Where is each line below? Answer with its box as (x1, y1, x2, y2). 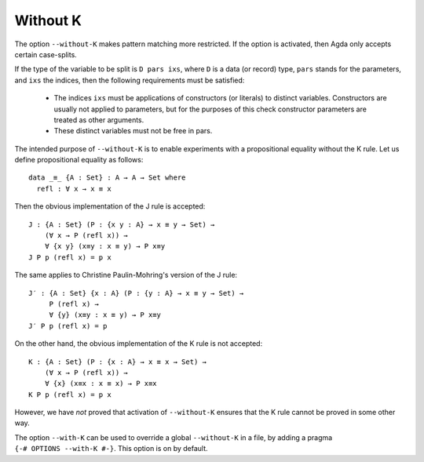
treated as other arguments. (53, 115, 144, 125)
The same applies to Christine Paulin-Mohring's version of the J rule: (14, 271, 238, 280)
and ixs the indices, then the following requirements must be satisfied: (14, 75, 245, 85)
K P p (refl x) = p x (28, 390, 111, 399)
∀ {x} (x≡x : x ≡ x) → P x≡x (44, 379, 157, 388)
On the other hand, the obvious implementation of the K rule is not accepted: (14, 339, 263, 348)
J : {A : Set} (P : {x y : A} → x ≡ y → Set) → (28, 220, 215, 229)
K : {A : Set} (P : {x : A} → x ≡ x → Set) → (28, 357, 207, 366)
